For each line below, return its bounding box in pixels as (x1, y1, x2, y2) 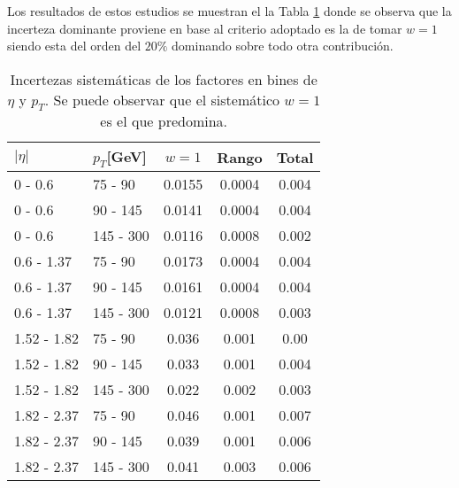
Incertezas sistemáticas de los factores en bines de (10, 68, 317, 89)
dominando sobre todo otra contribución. (172, 36, 394, 55)
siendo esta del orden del (7, 36, 142, 55)
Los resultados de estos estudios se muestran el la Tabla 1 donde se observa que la (7, 2, 452, 19)
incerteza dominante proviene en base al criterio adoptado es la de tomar (7, 19, 402, 37)
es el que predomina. (100, 110, 228, 131)
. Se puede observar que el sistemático (44, 89, 279, 110)
